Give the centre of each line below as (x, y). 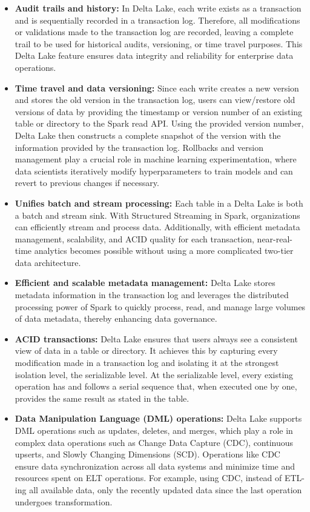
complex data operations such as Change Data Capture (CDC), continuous (154, 442)
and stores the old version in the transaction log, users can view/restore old (155, 100)
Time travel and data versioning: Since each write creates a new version (157, 88)
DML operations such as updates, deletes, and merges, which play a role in (154, 430)
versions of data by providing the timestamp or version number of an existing (159, 111)
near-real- (275, 238)
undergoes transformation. (64, 501)
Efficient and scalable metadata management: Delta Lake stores (145, 283)
